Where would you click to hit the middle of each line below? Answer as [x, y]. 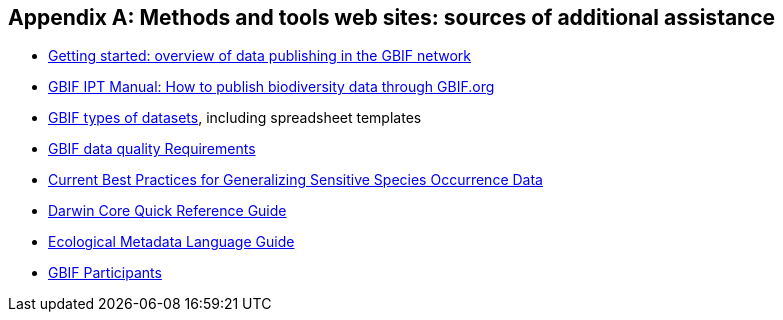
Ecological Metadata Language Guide [171, 242]
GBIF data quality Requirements [152, 149]
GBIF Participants [105, 273]
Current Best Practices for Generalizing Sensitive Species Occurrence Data [295, 180]
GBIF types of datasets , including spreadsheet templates [235, 118]
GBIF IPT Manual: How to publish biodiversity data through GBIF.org [271, 87]
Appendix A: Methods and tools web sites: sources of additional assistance [392, 17]
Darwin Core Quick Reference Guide [167, 211]
